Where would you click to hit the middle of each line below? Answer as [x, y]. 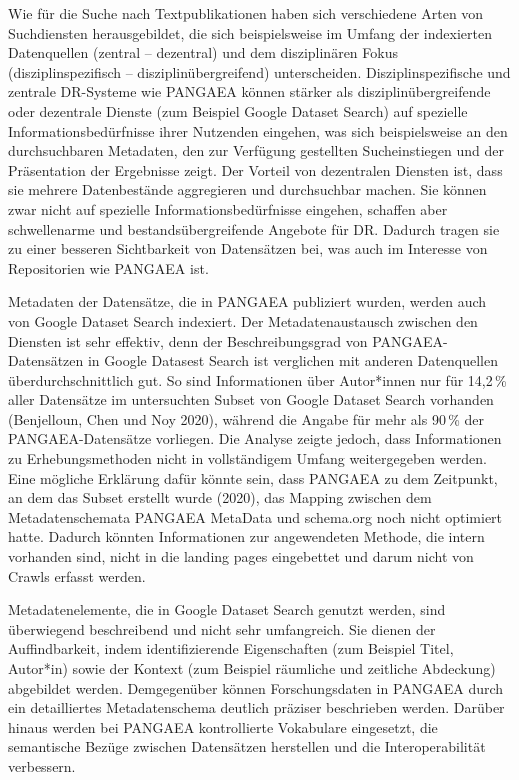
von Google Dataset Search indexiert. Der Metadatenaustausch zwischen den [243, 320]
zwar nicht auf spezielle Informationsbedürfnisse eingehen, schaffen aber [228, 208]
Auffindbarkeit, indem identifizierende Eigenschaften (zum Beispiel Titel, [231, 648]
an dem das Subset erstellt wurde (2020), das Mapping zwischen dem [220, 497]
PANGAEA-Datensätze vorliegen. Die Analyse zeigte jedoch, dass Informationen [255, 438]
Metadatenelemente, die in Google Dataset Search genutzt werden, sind [227, 609]
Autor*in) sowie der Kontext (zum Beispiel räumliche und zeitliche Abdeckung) [252, 668]
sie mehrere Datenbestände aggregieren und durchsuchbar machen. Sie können [247, 189]
